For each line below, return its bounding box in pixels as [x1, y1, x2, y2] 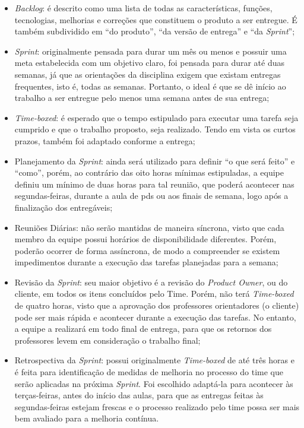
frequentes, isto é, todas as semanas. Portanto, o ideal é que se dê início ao [14, 80, 286, 92]
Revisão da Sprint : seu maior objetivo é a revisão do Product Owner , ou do [14, 275, 288, 288]
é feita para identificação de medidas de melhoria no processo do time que [14, 366, 283, 378]
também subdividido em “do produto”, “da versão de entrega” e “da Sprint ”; [14, 25, 295, 37]
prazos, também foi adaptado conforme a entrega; [14, 134, 195, 147]
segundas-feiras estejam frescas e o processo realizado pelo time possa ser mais [14, 400, 300, 413]
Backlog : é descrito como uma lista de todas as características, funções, [14, 2, 273, 14]
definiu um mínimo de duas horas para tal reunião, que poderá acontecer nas [14, 177, 294, 190]
